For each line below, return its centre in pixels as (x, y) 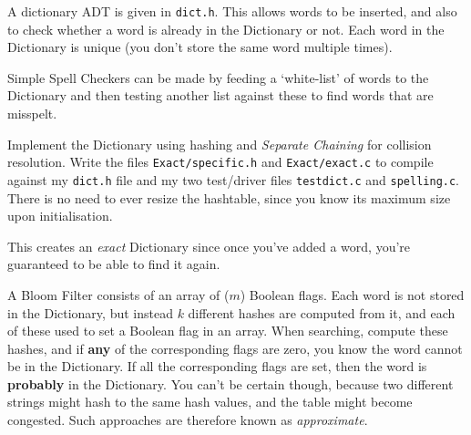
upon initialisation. (60, 216)
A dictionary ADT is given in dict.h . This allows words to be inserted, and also (232, 11)
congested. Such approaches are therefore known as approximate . (188, 420)
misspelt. (32, 114)
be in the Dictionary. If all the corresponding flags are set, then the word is (217, 366)
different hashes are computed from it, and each (322, 312)
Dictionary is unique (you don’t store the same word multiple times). (200, 47)
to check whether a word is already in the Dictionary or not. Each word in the (226, 29)
